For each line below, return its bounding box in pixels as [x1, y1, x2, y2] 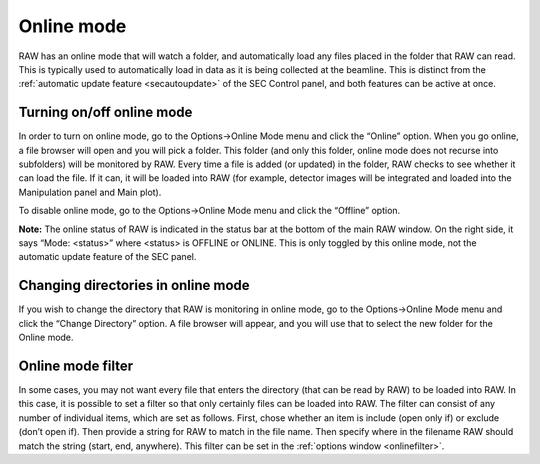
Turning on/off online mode [18, 104, 193, 121]
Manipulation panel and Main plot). [18, 186, 162, 198]
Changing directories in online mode [18, 277, 250, 294]
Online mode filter [18, 357, 134, 374]
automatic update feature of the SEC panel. [18, 251, 197, 263]
